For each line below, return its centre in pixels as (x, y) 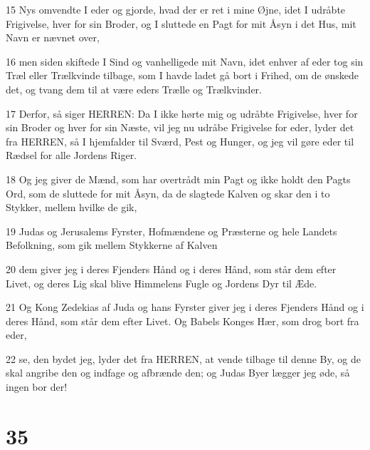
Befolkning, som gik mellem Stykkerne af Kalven (112, 245)
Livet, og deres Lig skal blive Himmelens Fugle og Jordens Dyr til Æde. (162, 283)
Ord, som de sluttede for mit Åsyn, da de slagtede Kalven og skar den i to (168, 193)
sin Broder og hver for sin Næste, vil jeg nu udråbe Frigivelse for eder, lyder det (180, 127)
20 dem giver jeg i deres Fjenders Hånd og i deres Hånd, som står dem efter (171, 269)
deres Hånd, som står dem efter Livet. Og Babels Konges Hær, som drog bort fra (183, 321)
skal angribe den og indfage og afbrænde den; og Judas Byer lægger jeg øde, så (178, 373)
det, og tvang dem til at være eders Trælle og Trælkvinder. (134, 89)
